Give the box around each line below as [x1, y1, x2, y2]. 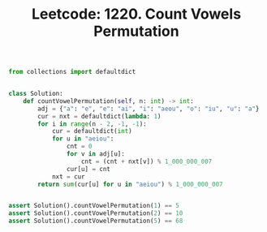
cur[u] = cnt [66, 165, 111, 173]
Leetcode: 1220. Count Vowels [31, 5, 242, 24]
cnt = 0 [66, 143, 93, 151]
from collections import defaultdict [8, 68, 136, 76]
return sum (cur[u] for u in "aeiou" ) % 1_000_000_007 [37, 180, 223, 188]
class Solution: [8, 90, 63, 98]
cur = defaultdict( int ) [51, 127, 132, 135]
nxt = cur [51, 172, 85, 181]
